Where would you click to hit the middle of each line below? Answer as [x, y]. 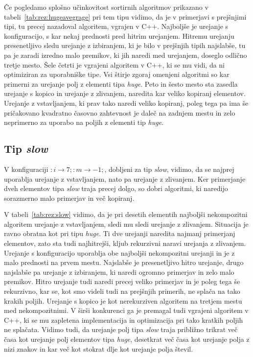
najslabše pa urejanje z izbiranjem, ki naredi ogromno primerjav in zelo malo [119, 272]
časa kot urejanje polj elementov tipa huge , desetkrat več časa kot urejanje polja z [127, 339]
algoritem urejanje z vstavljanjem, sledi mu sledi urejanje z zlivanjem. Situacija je [126, 224]
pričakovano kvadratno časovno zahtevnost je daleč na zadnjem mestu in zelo [120, 112]
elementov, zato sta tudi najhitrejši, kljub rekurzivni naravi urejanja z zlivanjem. [125, 243]
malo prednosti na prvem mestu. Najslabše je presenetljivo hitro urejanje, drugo [124, 262]
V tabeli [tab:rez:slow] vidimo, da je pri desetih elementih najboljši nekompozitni [126, 214]
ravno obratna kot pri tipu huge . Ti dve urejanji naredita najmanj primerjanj [120, 233]
